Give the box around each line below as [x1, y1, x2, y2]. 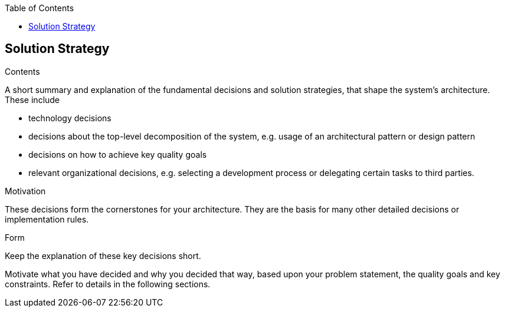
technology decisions [28, 112, 112, 123]
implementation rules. [5, 214, 89, 224]
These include [5, 94, 60, 105]
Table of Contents [5, 3, 74, 13]
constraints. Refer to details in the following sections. [5, 278, 211, 289]
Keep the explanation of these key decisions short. [5, 250, 201, 261]
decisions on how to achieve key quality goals [28, 149, 207, 160]
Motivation [5, 185, 46, 196]
